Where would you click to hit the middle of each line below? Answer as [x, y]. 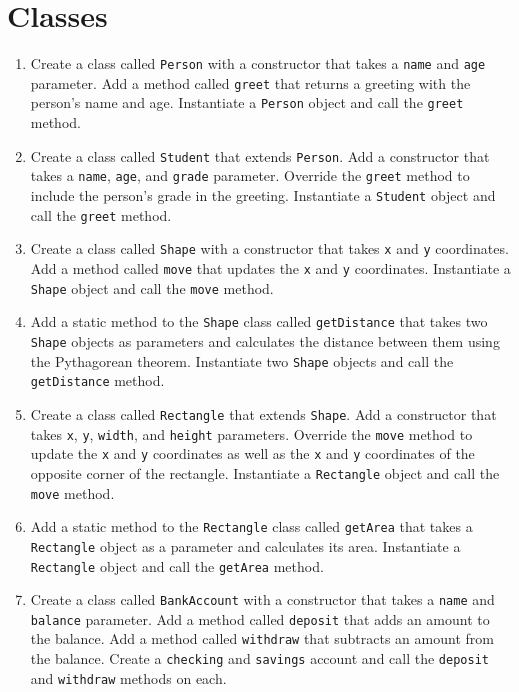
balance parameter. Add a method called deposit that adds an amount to [260, 618]
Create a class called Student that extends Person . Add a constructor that [260, 155]
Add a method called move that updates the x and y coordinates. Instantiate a [270, 267]
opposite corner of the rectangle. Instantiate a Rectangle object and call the [265, 472]
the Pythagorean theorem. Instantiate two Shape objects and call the [242, 360]
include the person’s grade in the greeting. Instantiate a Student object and [263, 195]
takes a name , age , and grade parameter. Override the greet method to [250, 175]
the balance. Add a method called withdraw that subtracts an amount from [262, 638]
